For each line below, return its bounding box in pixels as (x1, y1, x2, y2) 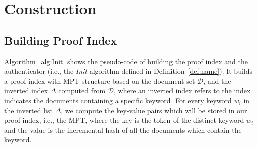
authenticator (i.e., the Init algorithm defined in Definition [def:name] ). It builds (4, 66, 253, 76)
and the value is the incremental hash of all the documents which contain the (4, 124, 242, 135)
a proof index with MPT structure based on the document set (4, 75, 195, 86)
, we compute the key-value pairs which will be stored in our (61, 105, 247, 115)
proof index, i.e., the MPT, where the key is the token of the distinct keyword (4, 115, 244, 125)
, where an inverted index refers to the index (114, 85, 251, 96)
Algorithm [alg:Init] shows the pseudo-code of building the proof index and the (4, 56, 248, 66)
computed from (58, 85, 106, 96)
